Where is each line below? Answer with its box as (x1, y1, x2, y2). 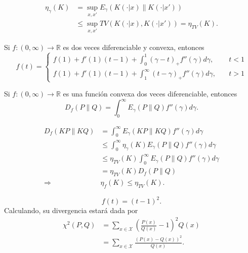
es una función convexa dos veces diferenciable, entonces (63, 88, 237, 99)
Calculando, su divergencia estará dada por (4, 205, 138, 216)
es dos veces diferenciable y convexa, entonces (63, 41, 204, 52)
